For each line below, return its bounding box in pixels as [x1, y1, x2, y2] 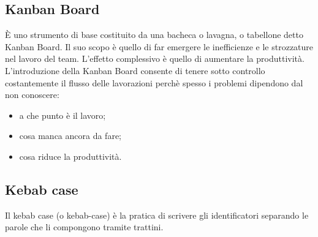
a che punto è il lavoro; [19, 108, 106, 121]
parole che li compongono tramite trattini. [5, 220, 164, 233]
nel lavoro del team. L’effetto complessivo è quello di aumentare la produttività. [5, 52, 305, 65]
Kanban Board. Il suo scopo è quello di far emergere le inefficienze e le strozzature [5, 40, 314, 53]
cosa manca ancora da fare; [19, 129, 121, 142]
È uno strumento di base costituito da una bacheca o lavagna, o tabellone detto [5, 28, 303, 41]
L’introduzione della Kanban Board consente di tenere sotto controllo [5, 64, 265, 77]
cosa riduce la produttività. [19, 149, 122, 162]
